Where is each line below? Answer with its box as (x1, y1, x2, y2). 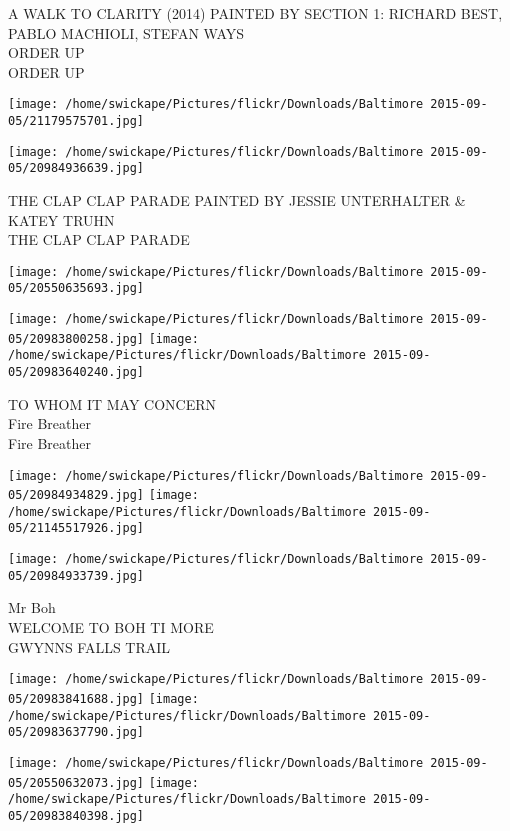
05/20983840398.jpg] (8, 808, 145, 823)
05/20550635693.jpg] (8, 281, 145, 296)
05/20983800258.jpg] (8, 331, 145, 346)
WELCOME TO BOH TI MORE (8, 617, 214, 638)
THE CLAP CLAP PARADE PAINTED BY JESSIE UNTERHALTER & (8, 190, 466, 210)
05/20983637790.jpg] (8, 725, 145, 740)
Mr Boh (8, 597, 56, 618)
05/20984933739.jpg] (8, 568, 145, 583)
